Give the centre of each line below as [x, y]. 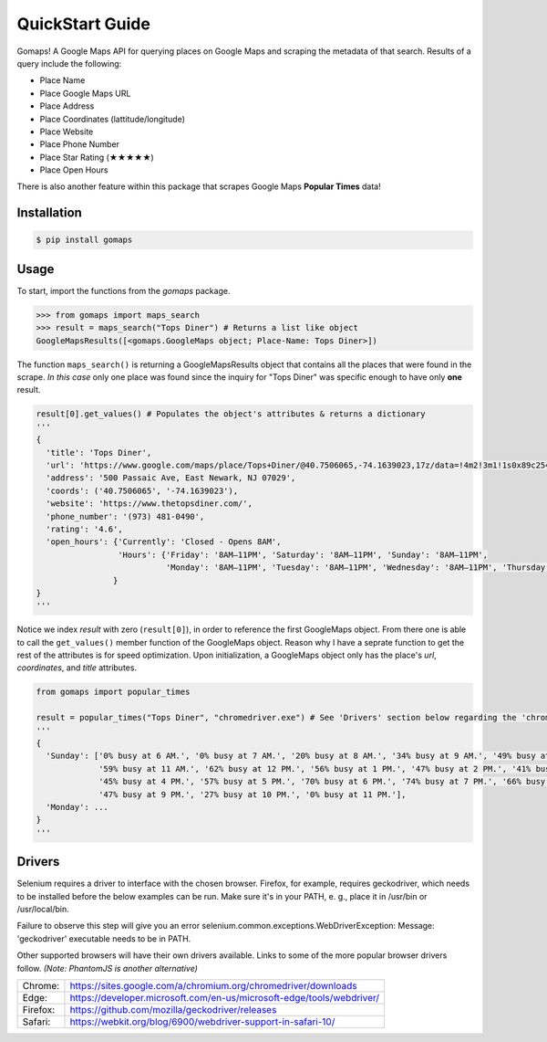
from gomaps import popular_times [113, 692]
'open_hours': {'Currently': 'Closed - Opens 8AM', [164, 542]
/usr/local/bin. [43, 910]
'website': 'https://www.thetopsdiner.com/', [149, 504]
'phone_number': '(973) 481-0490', [125, 516]
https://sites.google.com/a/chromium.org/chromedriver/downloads [213, 986]
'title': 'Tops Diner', [99, 453]
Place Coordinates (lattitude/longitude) [113, 119]
